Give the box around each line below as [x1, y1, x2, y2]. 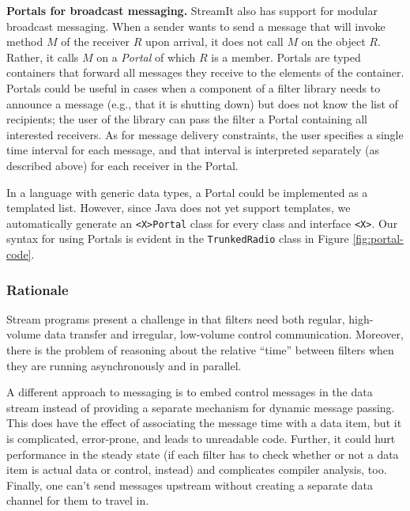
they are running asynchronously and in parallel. [6, 357, 242, 373]
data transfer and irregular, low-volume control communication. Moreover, [44, 326, 404, 343]
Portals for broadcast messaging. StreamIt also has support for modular [6, 2, 378, 18]
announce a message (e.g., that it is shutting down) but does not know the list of [6, 95, 398, 112]
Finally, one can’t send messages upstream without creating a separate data [6, 476, 373, 493]
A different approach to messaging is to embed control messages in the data [6, 384, 373, 400]
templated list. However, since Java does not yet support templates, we [6, 199, 351, 216]
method [6, 33, 43, 50]
